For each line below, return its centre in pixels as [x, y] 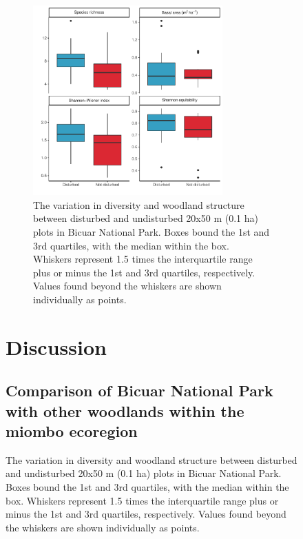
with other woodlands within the [125, 410]
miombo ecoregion [72, 431]
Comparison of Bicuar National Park [139, 390]
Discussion [56, 346]
